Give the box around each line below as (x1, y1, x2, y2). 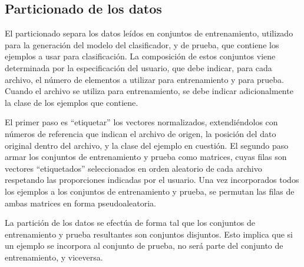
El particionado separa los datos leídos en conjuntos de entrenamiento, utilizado (5, 27, 293, 39)
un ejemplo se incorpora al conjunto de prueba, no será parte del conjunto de (5, 239, 283, 252)
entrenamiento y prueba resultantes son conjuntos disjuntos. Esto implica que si (5, 228, 293, 240)
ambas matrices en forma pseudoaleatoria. (5, 196, 156, 209)
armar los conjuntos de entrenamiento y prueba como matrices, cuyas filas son (5, 151, 287, 163)
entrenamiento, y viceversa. (5, 251, 103, 263)
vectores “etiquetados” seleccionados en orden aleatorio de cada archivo (5, 162, 262, 174)
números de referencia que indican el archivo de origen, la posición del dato (5, 127, 276, 139)
